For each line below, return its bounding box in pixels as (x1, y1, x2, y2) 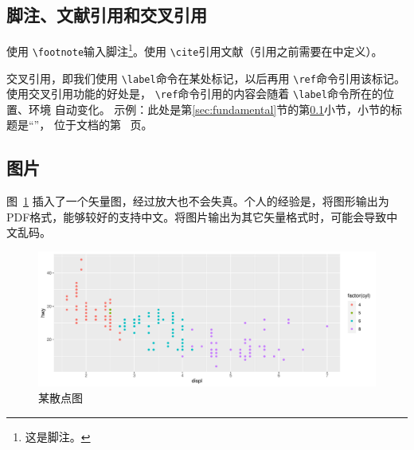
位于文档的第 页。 (53, 116, 153, 133)
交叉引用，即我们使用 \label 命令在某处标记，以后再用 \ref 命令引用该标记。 (6, 69, 405, 86)
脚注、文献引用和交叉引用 (6, 2, 207, 27)
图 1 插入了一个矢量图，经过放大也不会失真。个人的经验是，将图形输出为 (6, 193, 389, 209)
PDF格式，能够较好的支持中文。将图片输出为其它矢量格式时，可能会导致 (6, 208, 387, 225)
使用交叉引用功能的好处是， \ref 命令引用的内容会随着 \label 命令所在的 (6, 85, 383, 102)
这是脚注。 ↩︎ (25, 428, 91, 444)
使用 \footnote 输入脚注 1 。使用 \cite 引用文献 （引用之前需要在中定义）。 (6, 41, 383, 59)
